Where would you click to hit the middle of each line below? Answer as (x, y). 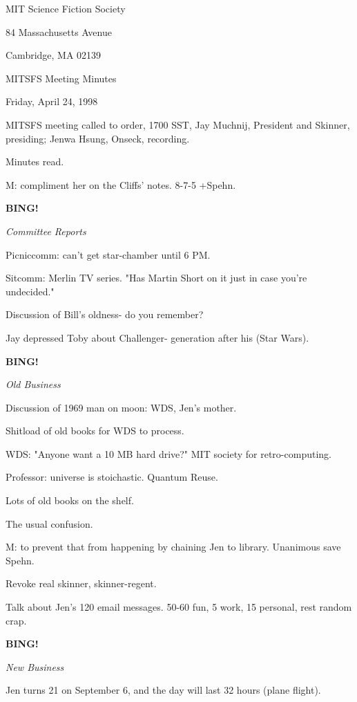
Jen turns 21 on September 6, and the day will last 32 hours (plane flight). (163, 690)
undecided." (30, 291)
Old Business (33, 384)
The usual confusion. (49, 523)
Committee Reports (46, 231)
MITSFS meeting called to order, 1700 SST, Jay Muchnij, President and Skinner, (178, 124)
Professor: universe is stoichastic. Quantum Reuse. (112, 477)
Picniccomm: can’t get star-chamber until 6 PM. (108, 254)
